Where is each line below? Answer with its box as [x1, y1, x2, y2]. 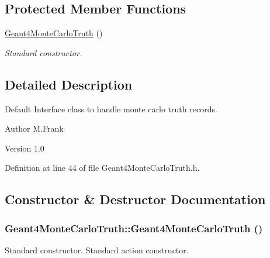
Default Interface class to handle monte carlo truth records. [5, 102, 217, 115]
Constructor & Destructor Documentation [5, 190, 266, 208]
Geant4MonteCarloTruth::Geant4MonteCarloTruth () [5, 221, 263, 235]
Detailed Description [5, 75, 133, 93]
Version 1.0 [5, 142, 44, 154]
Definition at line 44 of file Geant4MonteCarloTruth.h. [5, 161, 200, 174]
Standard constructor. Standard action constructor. [5, 243, 189, 256]
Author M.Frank [5, 122, 64, 135]
